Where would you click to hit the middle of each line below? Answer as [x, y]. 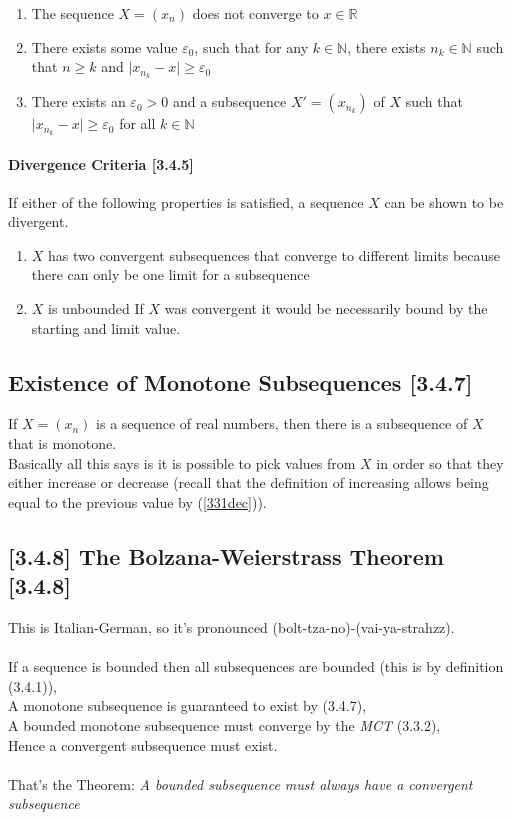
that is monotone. [62, 443]
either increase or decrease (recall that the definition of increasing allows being [248, 482]
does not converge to [255, 13]
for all [137, 123]
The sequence [72, 13]
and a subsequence [229, 101]
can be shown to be [444, 201]
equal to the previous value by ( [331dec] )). [137, 501]
